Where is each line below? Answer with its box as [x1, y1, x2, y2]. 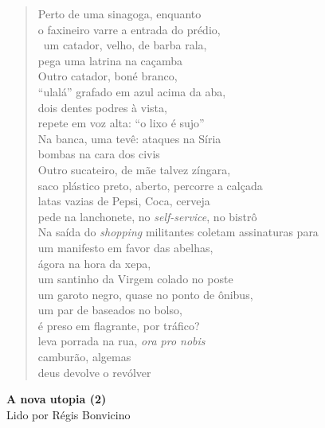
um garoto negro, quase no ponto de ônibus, [37, 286, 253, 302]
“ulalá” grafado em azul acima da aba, [37, 83, 226, 99]
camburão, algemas [37, 348, 131, 365]
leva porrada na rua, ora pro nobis [37, 333, 206, 349]
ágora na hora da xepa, [37, 255, 151, 271]
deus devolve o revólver [37, 364, 151, 380]
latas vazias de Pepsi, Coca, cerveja [37, 193, 210, 209]
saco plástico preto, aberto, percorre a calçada [37, 177, 263, 193]
